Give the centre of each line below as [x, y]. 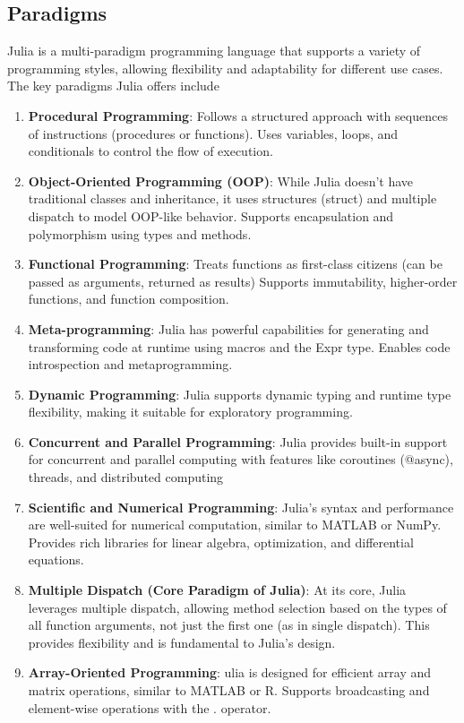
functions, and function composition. [129, 299]
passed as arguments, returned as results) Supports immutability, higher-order [243, 281]
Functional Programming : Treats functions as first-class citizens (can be [235, 264]
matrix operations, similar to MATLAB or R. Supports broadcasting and [229, 690]
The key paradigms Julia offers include [113, 86]
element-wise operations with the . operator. [150, 707]
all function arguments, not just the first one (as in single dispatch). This [229, 625]
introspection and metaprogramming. [130, 364]
